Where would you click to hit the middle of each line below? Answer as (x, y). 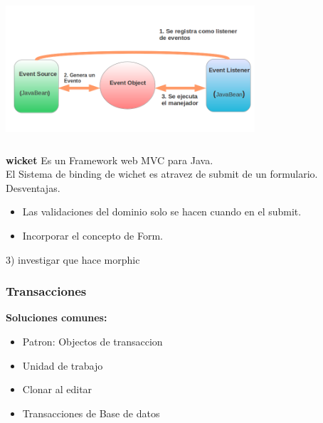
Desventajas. (33, 187)
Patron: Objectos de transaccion (92, 341)
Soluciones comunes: (57, 317)
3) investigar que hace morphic (73, 259)
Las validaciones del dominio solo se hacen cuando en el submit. (162, 211)
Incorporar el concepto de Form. (92, 235)
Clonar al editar (57, 389)
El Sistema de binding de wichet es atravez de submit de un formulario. (162, 174)
